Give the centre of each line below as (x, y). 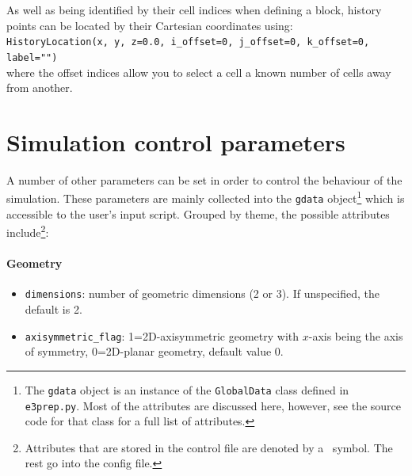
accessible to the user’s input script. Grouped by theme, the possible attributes (198, 213)
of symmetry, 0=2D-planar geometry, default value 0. (154, 351)
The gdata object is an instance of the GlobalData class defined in (187, 389)
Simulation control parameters (176, 141)
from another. (40, 88)
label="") (32, 57)
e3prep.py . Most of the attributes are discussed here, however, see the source (213, 405)
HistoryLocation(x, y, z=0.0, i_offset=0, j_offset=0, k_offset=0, (188, 42)
